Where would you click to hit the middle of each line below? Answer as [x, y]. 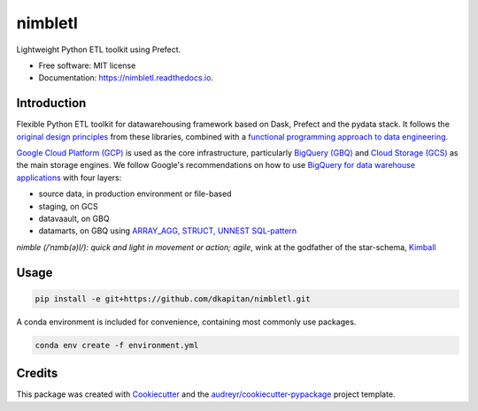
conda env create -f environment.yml [117, 345]
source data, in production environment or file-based [135, 194]
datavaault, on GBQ [74, 218]
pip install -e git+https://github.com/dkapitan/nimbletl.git [173, 299]
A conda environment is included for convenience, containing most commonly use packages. [186, 322]
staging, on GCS [68, 206]
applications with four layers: [69, 178]
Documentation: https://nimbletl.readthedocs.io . [126, 78]
